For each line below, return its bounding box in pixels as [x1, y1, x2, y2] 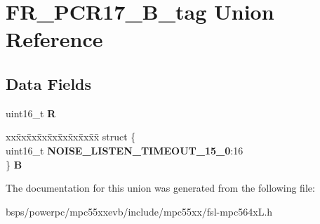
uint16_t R [6, 105, 56, 120]
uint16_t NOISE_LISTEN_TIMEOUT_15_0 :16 [6, 143, 244, 157]
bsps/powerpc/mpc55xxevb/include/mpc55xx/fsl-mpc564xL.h [6, 204, 273, 218]
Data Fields [6, 72, 92, 94]
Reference [6, 25, 103, 53]
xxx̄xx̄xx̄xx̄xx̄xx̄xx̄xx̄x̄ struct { [6, 129, 136, 144]
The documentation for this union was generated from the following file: [6, 180, 315, 195]
